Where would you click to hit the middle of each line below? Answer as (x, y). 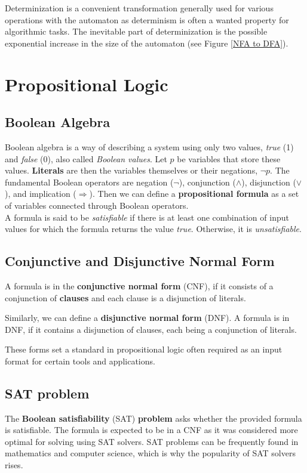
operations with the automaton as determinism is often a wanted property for (147, 19)
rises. (14, 465)
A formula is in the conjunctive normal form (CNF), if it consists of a (139, 285)
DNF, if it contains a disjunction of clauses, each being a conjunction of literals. (151, 329)
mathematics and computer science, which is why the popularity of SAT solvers (150, 453)
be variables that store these (229, 158)
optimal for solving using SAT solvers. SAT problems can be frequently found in (152, 441)
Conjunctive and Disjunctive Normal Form (140, 261)
